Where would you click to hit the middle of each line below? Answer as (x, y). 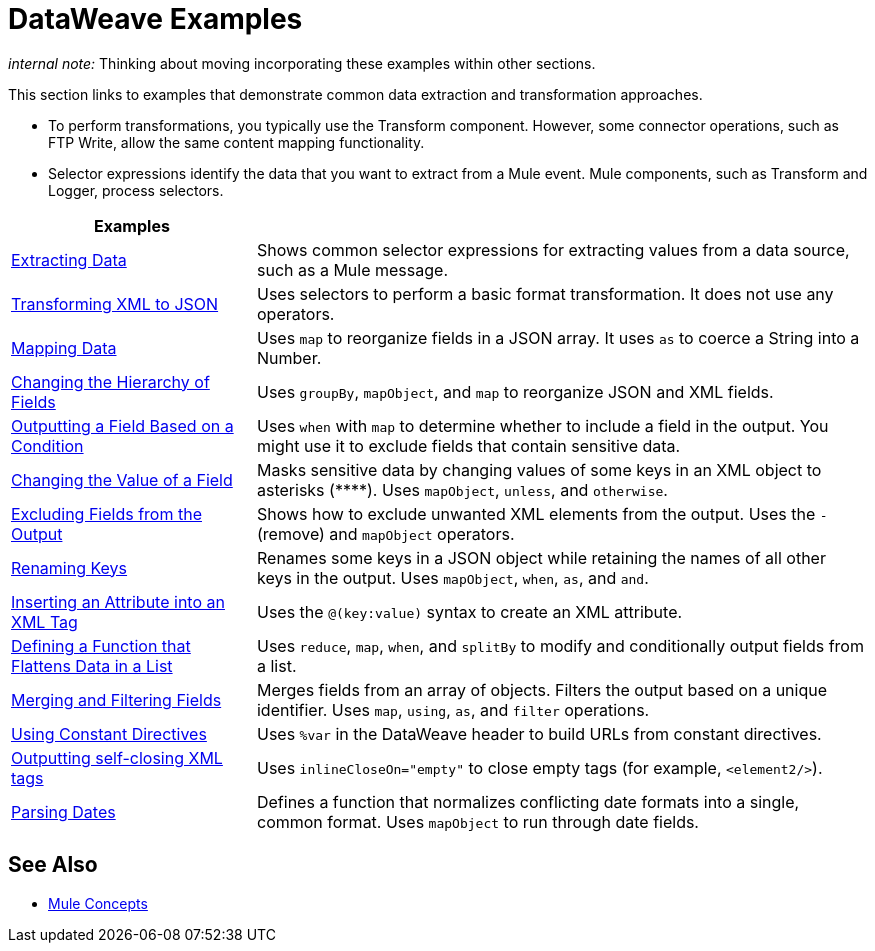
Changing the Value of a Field (122, 479)
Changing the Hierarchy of (110, 381)
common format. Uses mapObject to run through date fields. (477, 821)
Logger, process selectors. (136, 190)
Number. (289, 357)
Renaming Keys (69, 567)
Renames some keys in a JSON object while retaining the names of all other (541, 557)
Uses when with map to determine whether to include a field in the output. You (542, 425)
